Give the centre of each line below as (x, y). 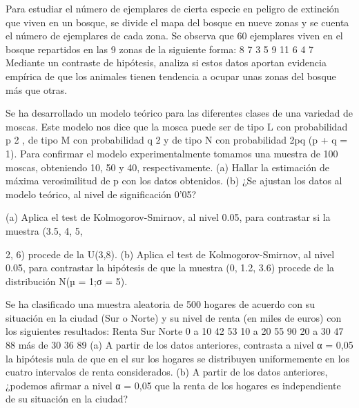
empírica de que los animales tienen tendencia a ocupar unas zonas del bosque (171, 76)
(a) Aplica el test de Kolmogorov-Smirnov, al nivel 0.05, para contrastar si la (168, 217)
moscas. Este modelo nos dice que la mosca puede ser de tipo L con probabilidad (177, 126)
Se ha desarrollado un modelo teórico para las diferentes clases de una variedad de (179, 113)
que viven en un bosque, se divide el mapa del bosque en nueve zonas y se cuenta (177, 22)
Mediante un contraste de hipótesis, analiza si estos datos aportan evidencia (166, 62)
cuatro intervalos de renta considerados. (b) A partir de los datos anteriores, (167, 372)
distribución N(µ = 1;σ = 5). (67, 281)
